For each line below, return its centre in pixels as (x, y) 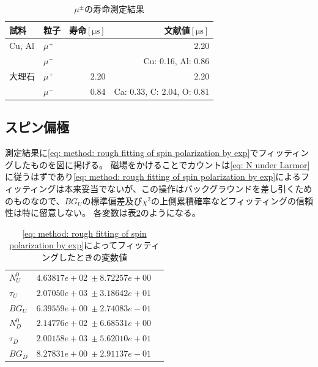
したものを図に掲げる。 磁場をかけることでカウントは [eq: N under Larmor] (161, 164)
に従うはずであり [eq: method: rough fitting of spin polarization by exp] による (153, 176)
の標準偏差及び (112, 200)
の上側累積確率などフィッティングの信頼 (232, 200)
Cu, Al (22, 46)
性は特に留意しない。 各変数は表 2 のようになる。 (103, 213)
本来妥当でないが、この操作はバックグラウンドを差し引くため (188, 189)
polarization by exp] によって (63, 245)
